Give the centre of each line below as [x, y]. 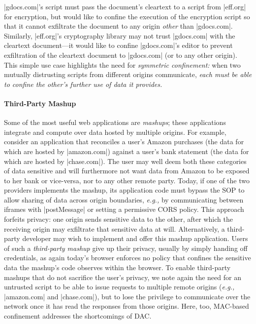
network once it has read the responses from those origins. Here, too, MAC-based [127, 306]
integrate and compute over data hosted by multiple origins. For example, [115, 132]
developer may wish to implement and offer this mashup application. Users [135, 238]
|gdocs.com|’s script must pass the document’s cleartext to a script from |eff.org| [125, 6]
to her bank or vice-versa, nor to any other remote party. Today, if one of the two [127, 180]
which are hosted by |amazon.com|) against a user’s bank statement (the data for [127, 151]
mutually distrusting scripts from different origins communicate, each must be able [128, 74]
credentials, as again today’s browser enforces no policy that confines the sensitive [128, 258]
